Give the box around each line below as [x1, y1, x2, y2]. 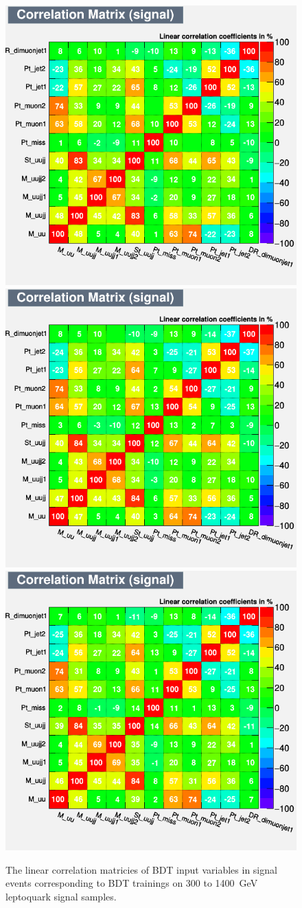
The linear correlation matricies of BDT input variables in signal [5, 862, 277, 876]
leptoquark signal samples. [5, 889, 117, 903]
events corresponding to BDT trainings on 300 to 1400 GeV [5, 876, 258, 890]
